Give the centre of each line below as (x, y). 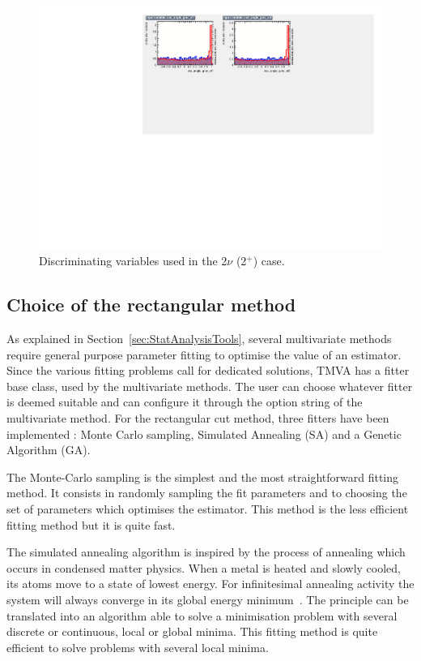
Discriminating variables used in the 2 (133, 261)
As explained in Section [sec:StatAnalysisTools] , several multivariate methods (199, 339)
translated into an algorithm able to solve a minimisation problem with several (202, 615)
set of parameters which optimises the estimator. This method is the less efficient (208, 508)
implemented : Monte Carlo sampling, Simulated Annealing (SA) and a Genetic (204, 434)
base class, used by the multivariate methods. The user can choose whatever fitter (210, 386)
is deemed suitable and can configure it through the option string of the (185, 402)
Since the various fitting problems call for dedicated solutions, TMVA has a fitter (208, 370)
